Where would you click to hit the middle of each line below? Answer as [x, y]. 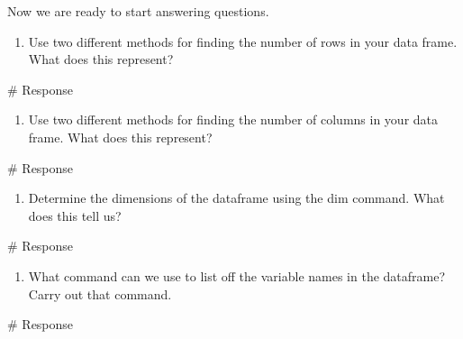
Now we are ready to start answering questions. [138, 11]
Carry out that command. [100, 293]
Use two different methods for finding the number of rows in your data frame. [243, 41]
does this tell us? [75, 215]
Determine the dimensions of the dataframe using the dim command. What [236, 198]
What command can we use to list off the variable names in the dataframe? [237, 275]
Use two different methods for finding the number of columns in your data [233, 119]
